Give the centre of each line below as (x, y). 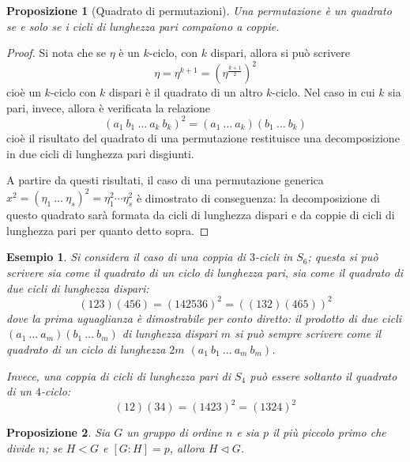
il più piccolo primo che (329, 432)
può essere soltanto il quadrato (323, 375)
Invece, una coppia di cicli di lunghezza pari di (119, 375)
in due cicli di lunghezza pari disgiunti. (100, 153)
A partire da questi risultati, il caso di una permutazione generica (165, 180)
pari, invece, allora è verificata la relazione (108, 107)
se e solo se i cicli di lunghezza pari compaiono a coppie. (143, 26)
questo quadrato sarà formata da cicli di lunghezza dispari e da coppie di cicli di (201, 215)
